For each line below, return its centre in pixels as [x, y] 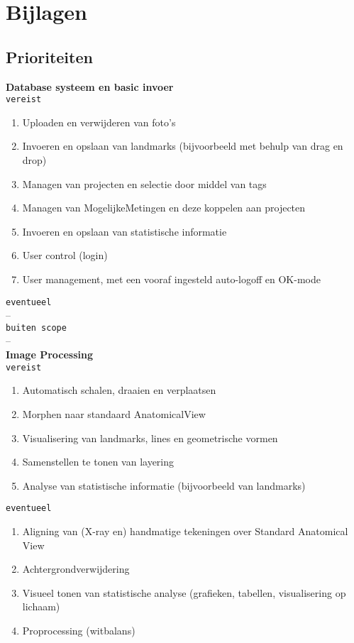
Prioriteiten [49, 56]
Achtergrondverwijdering [76, 569]
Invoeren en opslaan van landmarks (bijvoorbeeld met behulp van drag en [183, 146]
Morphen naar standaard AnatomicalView [114, 413]
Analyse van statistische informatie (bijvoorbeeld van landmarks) [164, 485]
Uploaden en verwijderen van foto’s [99, 122]
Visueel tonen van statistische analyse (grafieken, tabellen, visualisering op [184, 592]
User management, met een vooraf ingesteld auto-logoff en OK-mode [171, 279]
